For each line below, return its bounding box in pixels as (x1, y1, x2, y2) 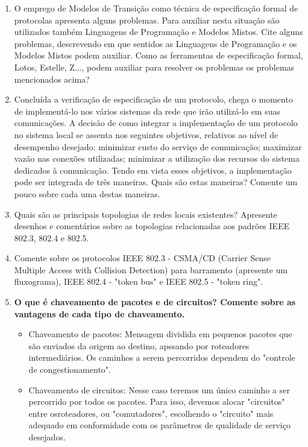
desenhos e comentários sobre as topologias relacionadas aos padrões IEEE (14, 220, 290, 232)
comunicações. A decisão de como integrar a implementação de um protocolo (14, 116, 298, 129)
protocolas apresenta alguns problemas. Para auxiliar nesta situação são (14, 13, 280, 26)
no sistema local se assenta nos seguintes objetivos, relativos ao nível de (14, 128, 278, 141)
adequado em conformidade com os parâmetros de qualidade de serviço (28, 419, 291, 431)
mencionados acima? (14, 72, 90, 85)
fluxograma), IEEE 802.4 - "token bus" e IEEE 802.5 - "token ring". (14, 275, 263, 288)
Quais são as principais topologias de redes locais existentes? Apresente (14, 208, 277, 220)
